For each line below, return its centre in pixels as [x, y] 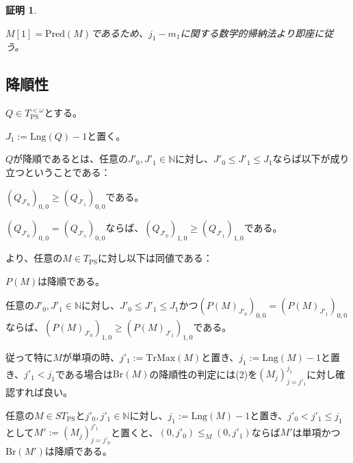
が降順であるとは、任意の [70, 159]
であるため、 [120, 33]
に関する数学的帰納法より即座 [247, 33]
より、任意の [34, 258]
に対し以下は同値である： [155, 258]
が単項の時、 [91, 356]
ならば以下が [301, 159]
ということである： [67, 172]
